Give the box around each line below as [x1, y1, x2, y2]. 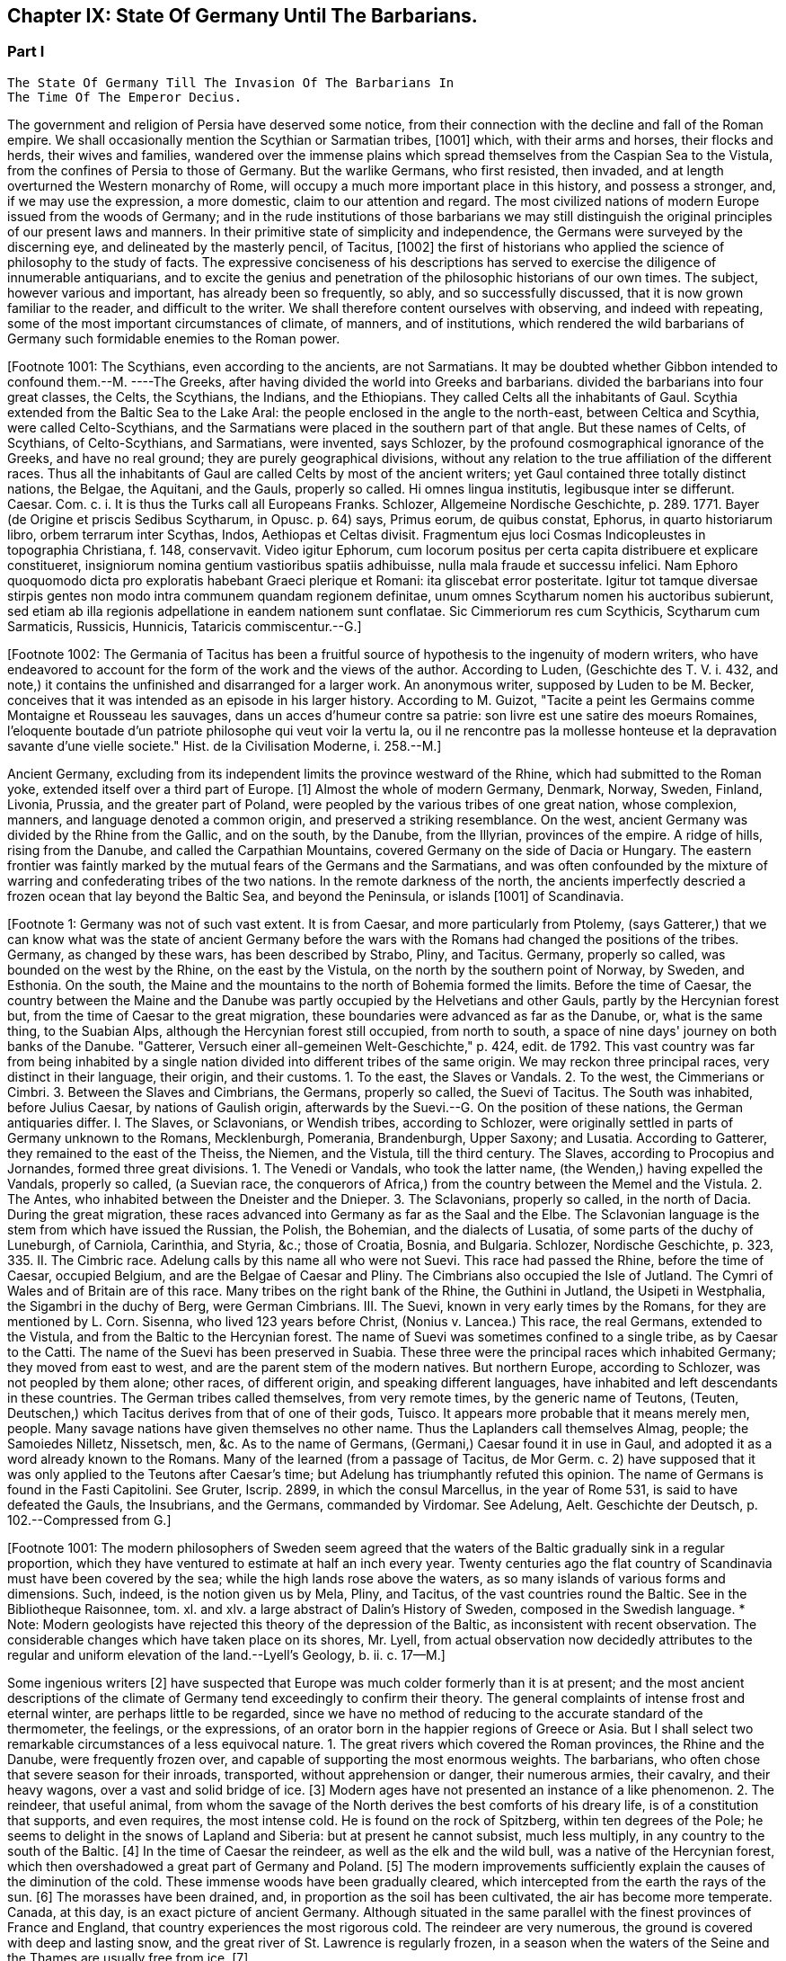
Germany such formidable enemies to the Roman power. [7, 330, 340, 346]
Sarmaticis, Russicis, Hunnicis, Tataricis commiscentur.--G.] [7, 618, 362, 634]
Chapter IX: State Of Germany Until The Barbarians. [7, 4, 478, 27]
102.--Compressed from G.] [7, 1511, 172, 1528]
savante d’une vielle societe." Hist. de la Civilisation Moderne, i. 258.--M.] [7, 737, 442, 753]
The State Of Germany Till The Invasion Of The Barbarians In [7, 75, 455, 90]
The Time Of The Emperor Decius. [7, 89, 243, 104]
